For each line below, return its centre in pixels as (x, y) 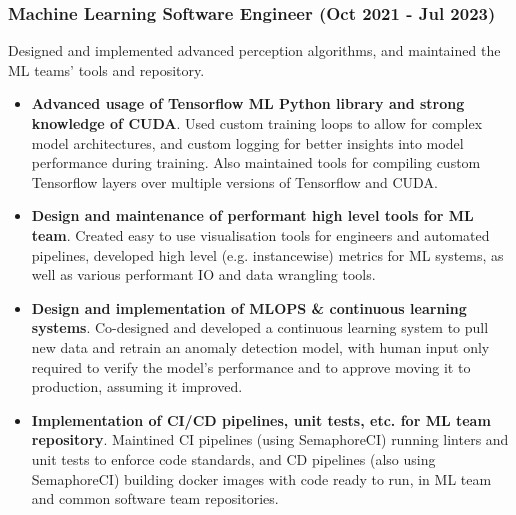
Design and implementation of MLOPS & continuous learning (249, 307)
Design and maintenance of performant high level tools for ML (252, 215)
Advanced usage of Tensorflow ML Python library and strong (248, 103)
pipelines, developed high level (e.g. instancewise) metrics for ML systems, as (267, 254)
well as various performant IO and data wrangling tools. (203, 274)
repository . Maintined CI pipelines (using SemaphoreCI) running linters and (270, 439)
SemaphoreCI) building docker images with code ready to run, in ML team (261, 478)
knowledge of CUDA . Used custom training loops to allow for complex (257, 123)
